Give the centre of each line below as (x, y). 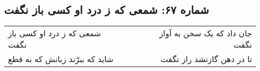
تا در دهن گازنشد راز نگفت (206, 59)
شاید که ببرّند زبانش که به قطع (61, 59)
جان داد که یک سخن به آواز (205, 33)
